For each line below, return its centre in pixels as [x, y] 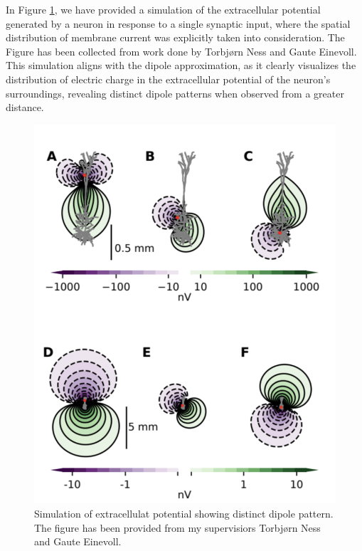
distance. [25, 107]
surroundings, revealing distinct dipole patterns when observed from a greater [175, 93]
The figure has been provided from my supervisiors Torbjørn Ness [177, 527]
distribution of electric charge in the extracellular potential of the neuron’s [168, 79]
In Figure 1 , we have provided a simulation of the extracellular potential [163, 9]
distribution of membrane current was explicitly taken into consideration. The [175, 37]
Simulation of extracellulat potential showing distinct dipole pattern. [184, 514]
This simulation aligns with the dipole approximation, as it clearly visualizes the [181, 65]
